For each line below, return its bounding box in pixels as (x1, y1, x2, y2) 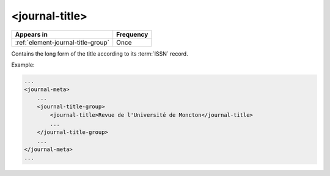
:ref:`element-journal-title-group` (15, 38, 110, 46)
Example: (11, 61, 35, 68)
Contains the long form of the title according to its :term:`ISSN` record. (11, 50, 189, 57)
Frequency (116, 30, 148, 38)
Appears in (15, 30, 48, 38)
